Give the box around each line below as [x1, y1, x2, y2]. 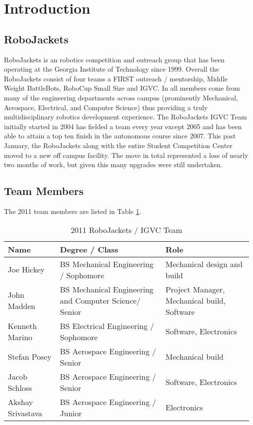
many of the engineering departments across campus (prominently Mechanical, [4, 92, 238, 102]
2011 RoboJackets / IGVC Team [71, 224, 182, 235]
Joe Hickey [8, 264, 45, 275]
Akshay [8, 396, 33, 407]
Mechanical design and [165, 258, 243, 270]
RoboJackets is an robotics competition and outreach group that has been [4, 54, 225, 64]
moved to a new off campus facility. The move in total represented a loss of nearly [4, 150, 249, 160]
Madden [8, 300, 36, 311]
